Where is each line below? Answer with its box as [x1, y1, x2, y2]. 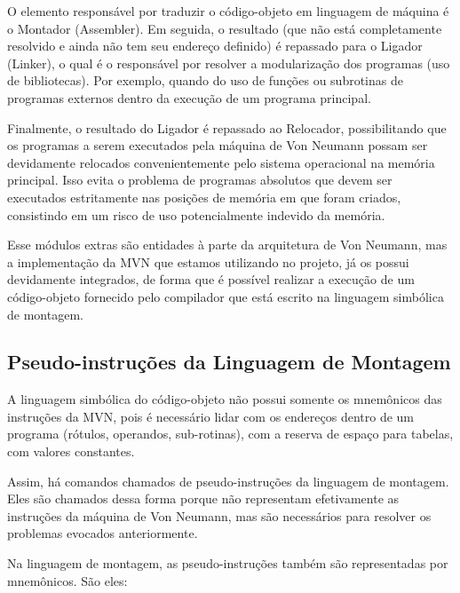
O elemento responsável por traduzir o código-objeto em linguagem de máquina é [7, 2, 449, 20]
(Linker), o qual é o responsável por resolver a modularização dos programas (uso [7, 53, 450, 72]
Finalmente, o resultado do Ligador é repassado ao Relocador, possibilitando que [7, 118, 447, 137]
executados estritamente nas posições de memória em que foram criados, [7, 187, 401, 206]
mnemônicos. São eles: [7, 571, 128, 589]
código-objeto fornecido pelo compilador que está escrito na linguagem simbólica [7, 287, 444, 305]
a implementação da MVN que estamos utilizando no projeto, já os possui [7, 252, 409, 271]
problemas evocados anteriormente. [7, 524, 198, 542]
